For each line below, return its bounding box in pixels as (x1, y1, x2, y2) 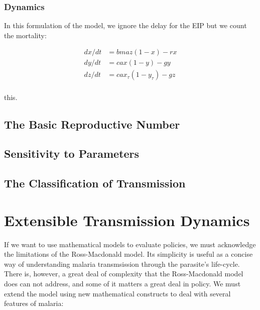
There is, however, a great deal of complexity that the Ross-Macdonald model (4, 268, 243, 279)
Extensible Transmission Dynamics (4, 210, 250, 230)
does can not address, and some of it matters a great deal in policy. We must (4, 278, 241, 288)
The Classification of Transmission (4, 175, 186, 191)
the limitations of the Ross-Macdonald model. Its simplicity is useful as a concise (4, 249, 253, 259)
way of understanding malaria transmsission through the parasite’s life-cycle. (4, 258, 240, 269)
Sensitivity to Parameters (4, 146, 140, 161)
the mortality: (4, 30, 47, 40)
